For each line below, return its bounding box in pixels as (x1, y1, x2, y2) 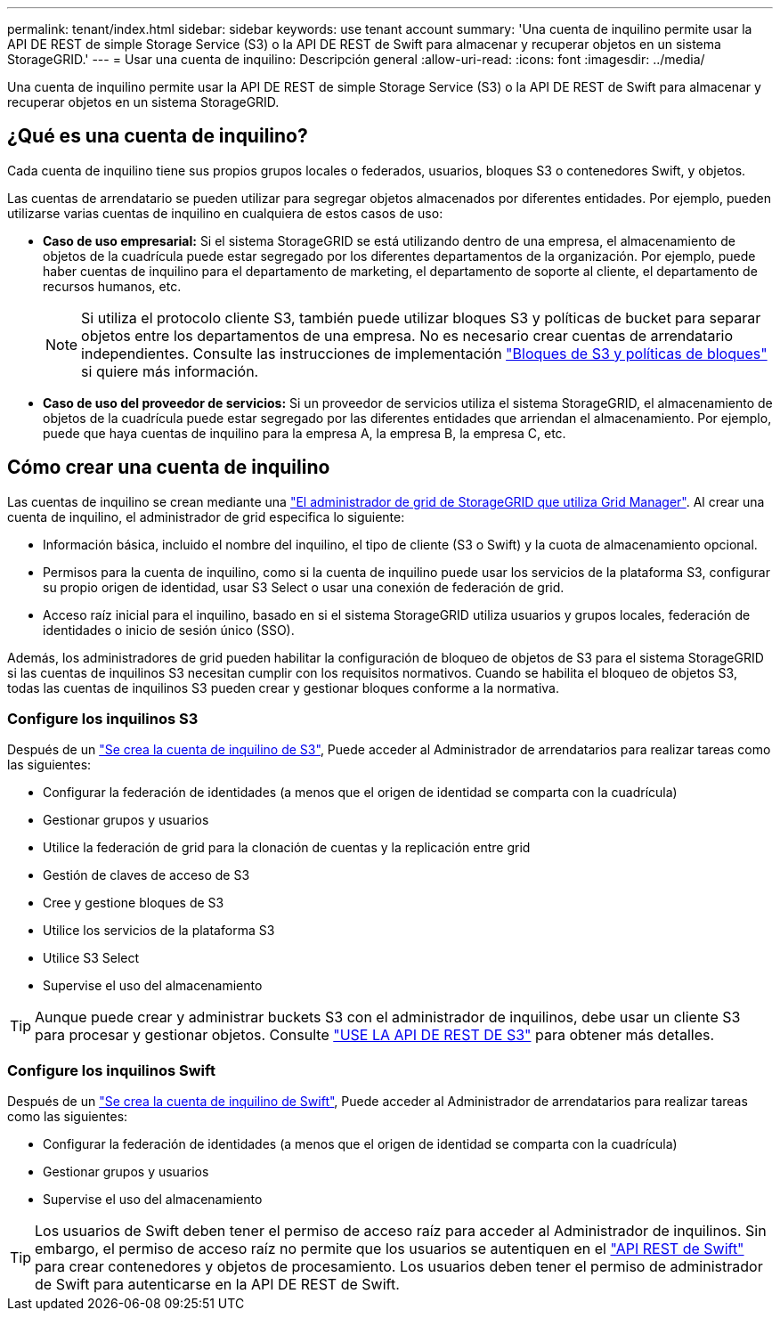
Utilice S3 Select (43, 950, 140, 966)
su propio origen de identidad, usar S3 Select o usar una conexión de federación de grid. (43, 579, 565, 595)
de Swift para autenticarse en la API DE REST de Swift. (35, 1275, 400, 1294)
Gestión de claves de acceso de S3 (43, 867, 250, 883)
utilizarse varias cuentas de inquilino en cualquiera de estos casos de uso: (7, 205, 443, 221)
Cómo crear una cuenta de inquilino (7, 456, 330, 479)
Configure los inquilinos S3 (7, 710, 199, 728)
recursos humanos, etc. (43, 278, 182, 294)
